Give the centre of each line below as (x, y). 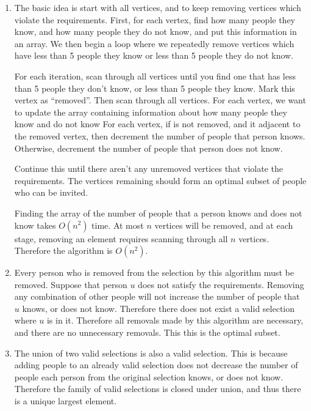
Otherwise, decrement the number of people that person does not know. (148, 148)
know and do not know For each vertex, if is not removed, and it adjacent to (157, 124)
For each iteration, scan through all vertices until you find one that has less (155, 76)
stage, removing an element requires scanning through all (121, 238)
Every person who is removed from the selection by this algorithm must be (154, 272)
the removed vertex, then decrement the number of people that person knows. (160, 135)
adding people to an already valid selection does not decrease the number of (156, 365)
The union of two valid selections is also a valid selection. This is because (151, 353)
